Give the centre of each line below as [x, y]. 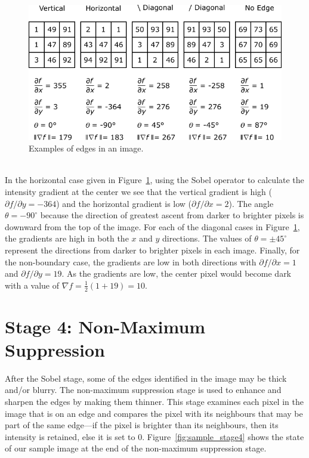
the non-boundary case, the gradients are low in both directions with [131, 262]
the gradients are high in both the [67, 238]
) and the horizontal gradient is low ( [124, 203]
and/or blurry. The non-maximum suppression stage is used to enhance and [143, 390]
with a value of [32, 285]
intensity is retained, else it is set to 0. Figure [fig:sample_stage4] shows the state [154, 436]
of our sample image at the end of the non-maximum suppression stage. [136, 448]
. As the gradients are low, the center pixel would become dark [177, 273]
